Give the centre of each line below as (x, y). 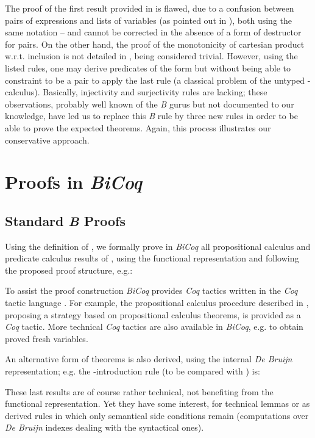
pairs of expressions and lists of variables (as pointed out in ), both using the (149, 20)
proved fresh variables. (47, 338)
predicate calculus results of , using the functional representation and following (152, 258)
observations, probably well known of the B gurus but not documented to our (150, 104)
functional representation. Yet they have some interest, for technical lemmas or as (157, 403)
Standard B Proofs (65, 220)
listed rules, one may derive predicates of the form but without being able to (148, 68)
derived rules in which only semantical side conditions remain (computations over (157, 415)
